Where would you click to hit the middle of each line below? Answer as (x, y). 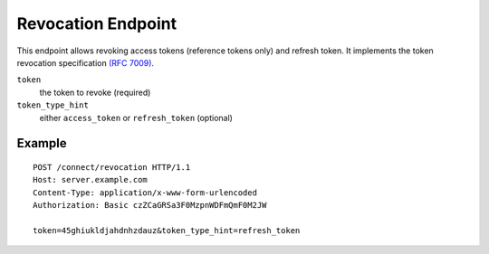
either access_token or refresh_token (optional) (136, 118)
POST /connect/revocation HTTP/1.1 (112, 167)
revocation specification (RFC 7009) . (85, 62)
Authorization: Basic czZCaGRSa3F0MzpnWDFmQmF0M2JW (150, 205)
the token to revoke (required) (95, 92)
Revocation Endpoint (96, 24)
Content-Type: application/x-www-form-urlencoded (145, 193)
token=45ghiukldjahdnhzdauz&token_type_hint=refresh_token (167, 230)
